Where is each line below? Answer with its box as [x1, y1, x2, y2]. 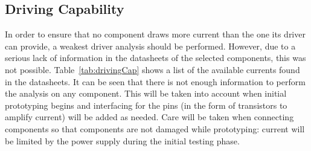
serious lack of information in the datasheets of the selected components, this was [5, 51, 306, 64]
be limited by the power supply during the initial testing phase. [5, 134, 240, 147]
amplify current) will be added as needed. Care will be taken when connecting [5, 111, 294, 123]
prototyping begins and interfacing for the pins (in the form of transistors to [5, 98, 287, 111]
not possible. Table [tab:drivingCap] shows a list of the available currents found [5, 63, 300, 75]
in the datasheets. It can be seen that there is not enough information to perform [5, 75, 306, 88]
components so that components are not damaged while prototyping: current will [5, 122, 305, 135]
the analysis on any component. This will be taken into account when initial [5, 87, 287, 100]
